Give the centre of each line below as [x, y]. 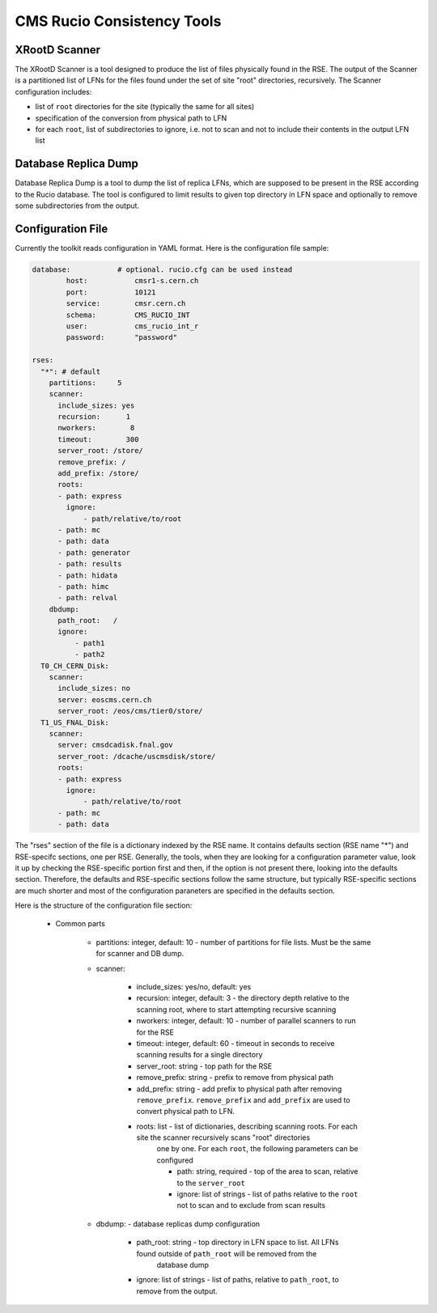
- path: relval [88, 598]
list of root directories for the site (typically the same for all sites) [145, 107]
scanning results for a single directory [199, 1055]
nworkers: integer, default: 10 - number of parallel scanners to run [246, 1021]
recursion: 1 [94, 417]
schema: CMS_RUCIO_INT [128, 315]
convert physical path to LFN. [185, 1112]
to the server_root [211, 1183]
